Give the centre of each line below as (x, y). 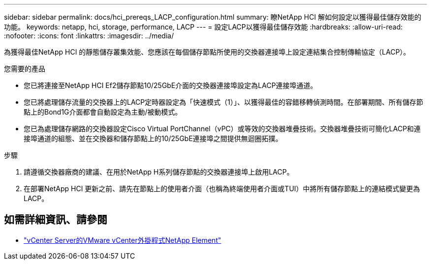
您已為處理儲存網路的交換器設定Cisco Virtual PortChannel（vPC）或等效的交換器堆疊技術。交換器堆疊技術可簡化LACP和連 (222, 129)
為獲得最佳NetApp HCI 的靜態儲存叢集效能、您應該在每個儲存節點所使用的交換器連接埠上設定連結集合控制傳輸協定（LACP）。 (207, 52)
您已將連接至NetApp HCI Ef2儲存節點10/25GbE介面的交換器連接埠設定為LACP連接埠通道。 (170, 85)
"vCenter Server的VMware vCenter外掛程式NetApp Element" (123, 240)
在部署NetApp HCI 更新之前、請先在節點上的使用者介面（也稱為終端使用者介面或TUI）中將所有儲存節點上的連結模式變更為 (222, 189)
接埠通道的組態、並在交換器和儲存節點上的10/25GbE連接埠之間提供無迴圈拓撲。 (153, 138)
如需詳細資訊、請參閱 (56, 220)
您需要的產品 (25, 69)
